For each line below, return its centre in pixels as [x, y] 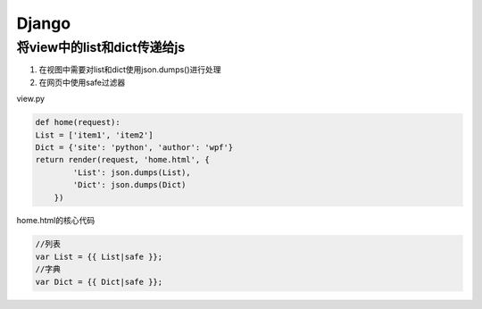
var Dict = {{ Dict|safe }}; [99, 282]
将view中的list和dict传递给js [101, 47]
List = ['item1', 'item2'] [94, 135]
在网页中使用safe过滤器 [82, 82]
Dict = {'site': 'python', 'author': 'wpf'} [134, 147]
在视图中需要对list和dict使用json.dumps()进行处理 [130, 70]
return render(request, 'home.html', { [122, 160]
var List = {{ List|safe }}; [99, 256]
